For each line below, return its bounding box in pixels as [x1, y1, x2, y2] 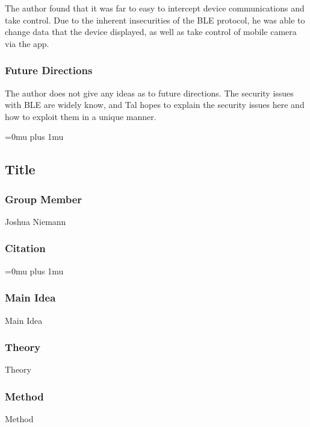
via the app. [5, 37, 49, 49]
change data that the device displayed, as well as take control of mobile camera [5, 25, 297, 38]
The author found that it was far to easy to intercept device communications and [5, 2, 305, 14]
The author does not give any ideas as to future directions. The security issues [5, 86, 294, 99]
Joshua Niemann [5, 215, 66, 227]
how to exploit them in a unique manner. [5, 110, 157, 122]
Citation [5, 241, 46, 256]
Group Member [5, 191, 82, 206]
